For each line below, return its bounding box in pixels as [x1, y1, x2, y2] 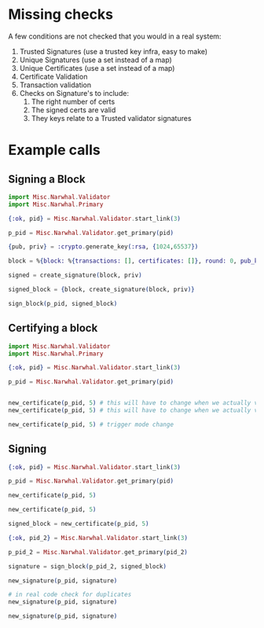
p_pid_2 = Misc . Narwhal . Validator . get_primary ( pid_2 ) [8, 548, 189, 556]
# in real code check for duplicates [8, 591, 132, 599]
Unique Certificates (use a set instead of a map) [19, 63, 175, 72]
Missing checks [8, 6, 114, 24]
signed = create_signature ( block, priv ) [8, 271, 143, 280]
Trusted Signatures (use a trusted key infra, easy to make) [19, 46, 208, 56]
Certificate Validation [19, 72, 88, 81]
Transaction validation [19, 80, 92, 90]
